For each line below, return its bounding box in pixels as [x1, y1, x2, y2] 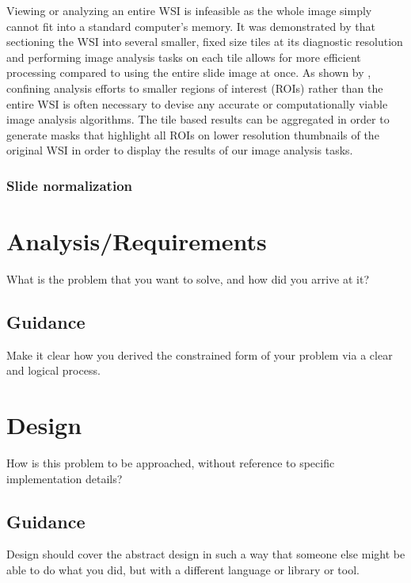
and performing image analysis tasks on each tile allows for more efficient [6, 48, 361, 65]
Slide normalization [6, 175, 132, 195]
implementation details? [6, 470, 123, 486]
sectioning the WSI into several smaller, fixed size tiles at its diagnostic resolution [6, 33, 403, 50]
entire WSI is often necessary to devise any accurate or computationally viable [6, 95, 388, 112]
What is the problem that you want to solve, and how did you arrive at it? [6, 270, 369, 287]
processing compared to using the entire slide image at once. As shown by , [6, 64, 371, 81]
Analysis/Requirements [6, 224, 267, 257]
